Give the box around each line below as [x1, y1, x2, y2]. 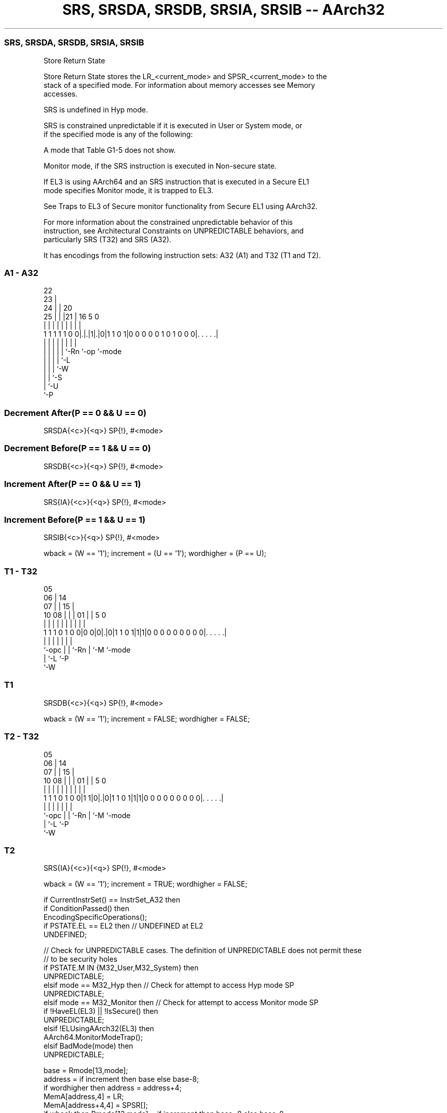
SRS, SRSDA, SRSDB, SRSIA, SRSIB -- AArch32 [62, 1, 385, 18]
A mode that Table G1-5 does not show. [43, 145, 176, 154]
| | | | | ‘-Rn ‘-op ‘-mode [43, 347, 122, 356]
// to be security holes [43, 955, 117, 964]
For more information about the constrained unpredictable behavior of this [43, 217, 293, 226]
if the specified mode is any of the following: [43, 129, 193, 138]
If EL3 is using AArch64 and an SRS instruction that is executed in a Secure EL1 [43, 177, 309, 186]
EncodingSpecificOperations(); [43, 913, 147, 922]
